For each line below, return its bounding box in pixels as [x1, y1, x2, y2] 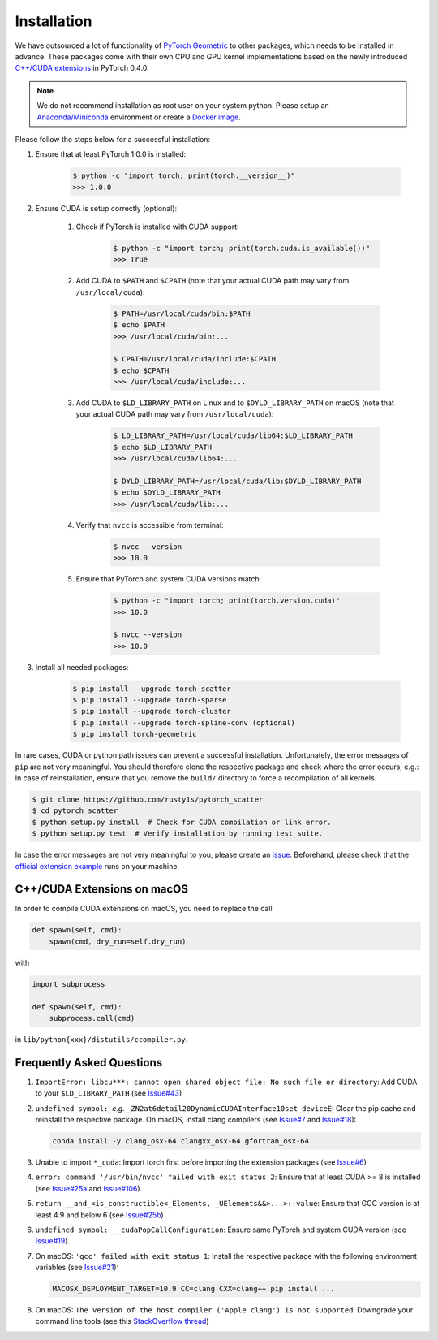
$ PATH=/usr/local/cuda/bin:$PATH [113, 309, 251, 318]
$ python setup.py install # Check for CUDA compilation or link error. [32, 817, 332, 827]
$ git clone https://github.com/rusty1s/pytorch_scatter [32, 794, 264, 804]
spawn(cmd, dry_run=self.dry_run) [49, 936, 187, 946]
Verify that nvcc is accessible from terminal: [75, 520, 224, 530]
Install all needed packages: [35, 662, 129, 672]
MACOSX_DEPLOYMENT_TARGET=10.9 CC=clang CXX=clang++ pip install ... [52, 1284, 335, 1294]
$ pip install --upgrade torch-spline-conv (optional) [72, 718, 295, 727]
